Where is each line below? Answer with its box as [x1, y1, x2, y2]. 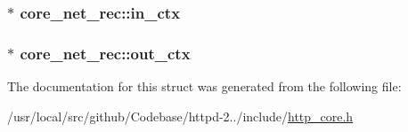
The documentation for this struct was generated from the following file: [7, 77, 402, 96]
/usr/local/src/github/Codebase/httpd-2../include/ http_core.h [7, 106, 354, 125]
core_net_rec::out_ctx [20, 42, 191, 64]
